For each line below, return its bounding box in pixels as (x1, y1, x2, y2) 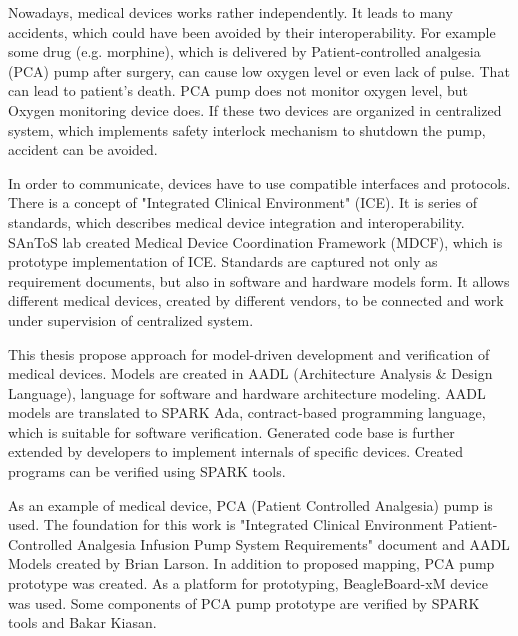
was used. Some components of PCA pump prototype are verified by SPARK (8, 592, 480, 613)
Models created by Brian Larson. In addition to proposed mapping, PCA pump (8, 553, 495, 574)
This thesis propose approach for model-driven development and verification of (8, 343, 490, 364)
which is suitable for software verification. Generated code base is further (8, 421, 455, 442)
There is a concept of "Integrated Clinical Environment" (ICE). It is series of (8, 192, 478, 213)
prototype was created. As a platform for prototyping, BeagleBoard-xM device (8, 573, 488, 594)
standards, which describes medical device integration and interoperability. (8, 211, 465, 232)
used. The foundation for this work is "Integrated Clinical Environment (8, 514, 444, 535)
